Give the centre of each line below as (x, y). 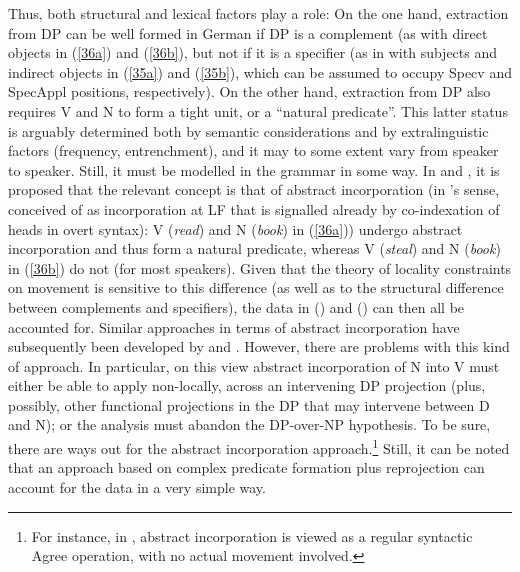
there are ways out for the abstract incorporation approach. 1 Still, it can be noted (259, 446)
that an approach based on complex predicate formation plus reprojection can (246, 467)
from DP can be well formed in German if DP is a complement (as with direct (248, 32)
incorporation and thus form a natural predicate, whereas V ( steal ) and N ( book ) (254, 248)
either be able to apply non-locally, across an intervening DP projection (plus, (247, 385)
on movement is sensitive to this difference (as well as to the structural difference (256, 287)
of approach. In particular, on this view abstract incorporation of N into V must (254, 365)
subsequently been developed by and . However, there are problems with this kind (259, 346)
